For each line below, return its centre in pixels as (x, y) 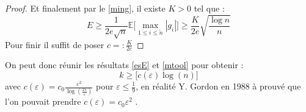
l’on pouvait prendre (43, 101)
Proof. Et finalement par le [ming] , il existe (85, 8)
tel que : (209, 8)
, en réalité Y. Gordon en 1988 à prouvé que (218, 86)
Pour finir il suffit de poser (55, 44)
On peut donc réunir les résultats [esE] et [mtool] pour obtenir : (124, 65)
